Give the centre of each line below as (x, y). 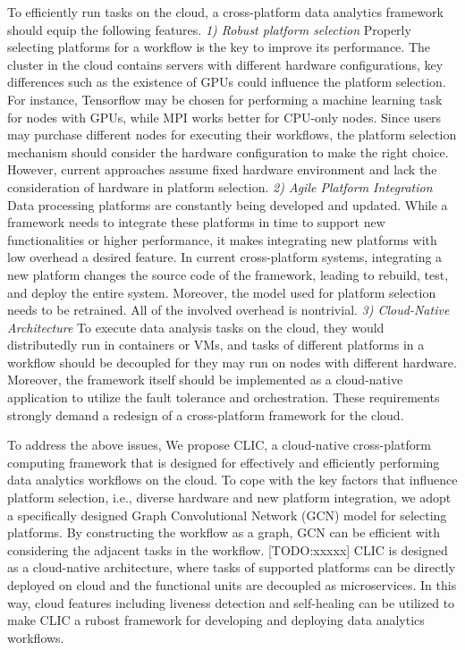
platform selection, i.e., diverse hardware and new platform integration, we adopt (229, 498)
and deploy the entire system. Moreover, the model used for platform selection (222, 292)
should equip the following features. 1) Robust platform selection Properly (209, 29)
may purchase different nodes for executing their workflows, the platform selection (232, 135)
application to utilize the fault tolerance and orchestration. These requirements (224, 397)
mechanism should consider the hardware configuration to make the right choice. (228, 152)
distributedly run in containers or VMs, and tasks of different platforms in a (216, 345)
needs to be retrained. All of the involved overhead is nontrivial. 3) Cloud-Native (228, 310)
